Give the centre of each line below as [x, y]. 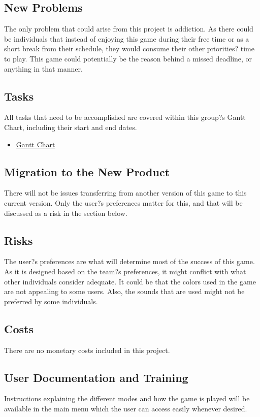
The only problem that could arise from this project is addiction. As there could [129, 29]
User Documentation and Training [96, 377]
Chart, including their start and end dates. [71, 127]
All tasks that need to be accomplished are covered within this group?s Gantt [125, 117]
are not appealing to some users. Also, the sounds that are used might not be [124, 291]
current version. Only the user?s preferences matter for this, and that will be [123, 202]
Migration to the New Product [87, 171]
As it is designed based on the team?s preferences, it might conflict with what [125, 271]
